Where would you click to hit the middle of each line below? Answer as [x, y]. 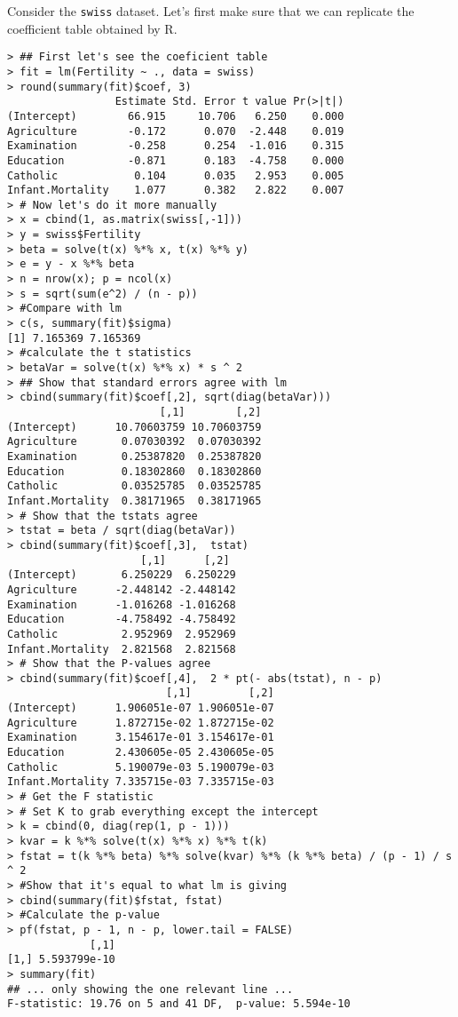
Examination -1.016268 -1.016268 [122, 604]
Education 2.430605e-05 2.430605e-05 [141, 753]
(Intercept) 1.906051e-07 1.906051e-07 [141, 708]
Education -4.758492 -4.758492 [122, 620]
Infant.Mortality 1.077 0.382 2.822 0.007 [176, 191]
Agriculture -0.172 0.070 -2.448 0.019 [176, 131]
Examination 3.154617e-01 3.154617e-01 [141, 738]
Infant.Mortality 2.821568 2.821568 [122, 649]
